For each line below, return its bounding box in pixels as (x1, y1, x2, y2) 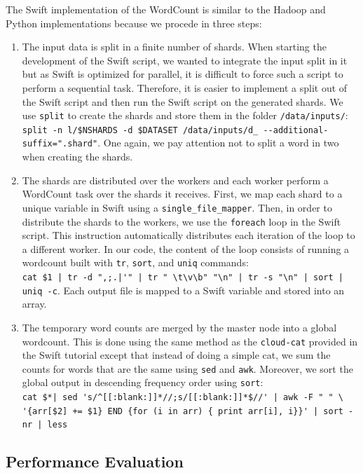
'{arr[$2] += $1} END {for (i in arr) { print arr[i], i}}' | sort (22, 406, 343, 416)
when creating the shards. (22, 149, 133, 164)
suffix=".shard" (22, 139, 98, 149)
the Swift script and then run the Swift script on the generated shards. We (22, 94, 343, 109)
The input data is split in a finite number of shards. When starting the (22, 39, 327, 54)
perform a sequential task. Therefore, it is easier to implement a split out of (22, 80, 348, 95)
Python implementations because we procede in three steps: (6, 15, 262, 30)
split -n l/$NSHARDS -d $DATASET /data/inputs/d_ (22, 125, 259, 135)
